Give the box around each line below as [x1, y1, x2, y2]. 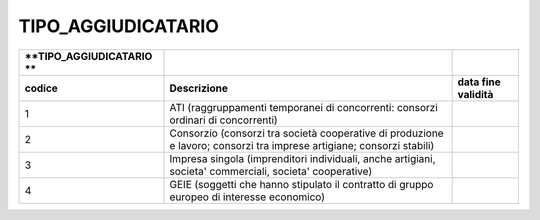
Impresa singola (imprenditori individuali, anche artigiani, [169, 151, 436, 165]
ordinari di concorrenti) [169, 113, 279, 127]
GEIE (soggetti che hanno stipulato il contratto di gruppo [169, 177, 434, 191]
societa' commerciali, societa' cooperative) [169, 164, 373, 178]
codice [24, 81, 59, 95]
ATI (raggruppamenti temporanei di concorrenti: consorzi [169, 100, 439, 114]
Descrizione [169, 81, 229, 95]
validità [457, 87, 494, 101]
